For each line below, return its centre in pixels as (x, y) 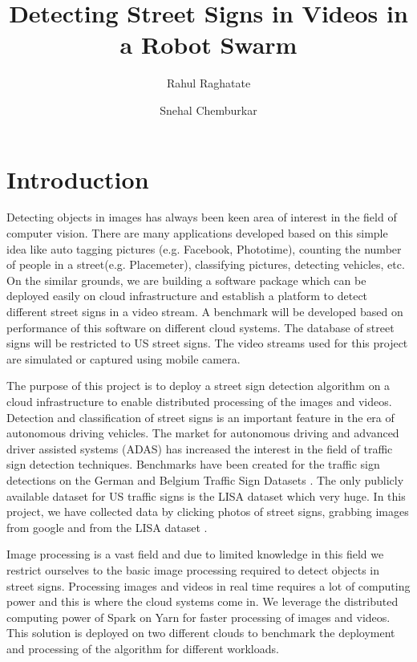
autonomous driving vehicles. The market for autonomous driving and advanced (203, 433)
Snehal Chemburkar (208, 110)
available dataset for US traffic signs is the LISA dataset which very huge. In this (206, 495)
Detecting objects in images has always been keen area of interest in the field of (202, 217)
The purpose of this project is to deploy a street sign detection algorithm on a (198, 386)
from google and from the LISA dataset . (107, 527)
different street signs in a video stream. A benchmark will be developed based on (205, 311)
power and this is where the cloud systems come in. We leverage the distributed (202, 601)
